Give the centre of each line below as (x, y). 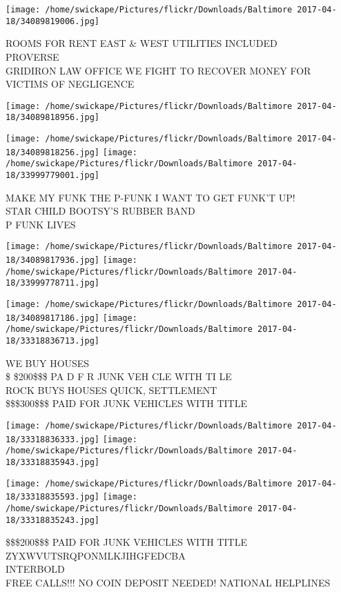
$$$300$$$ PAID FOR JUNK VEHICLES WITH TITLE (126, 403)
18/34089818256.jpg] (53, 152)
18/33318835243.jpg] (53, 520)
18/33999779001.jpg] (53, 175)
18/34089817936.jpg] (53, 260)
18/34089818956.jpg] (53, 118)
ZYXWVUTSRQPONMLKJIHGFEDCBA (96, 555)
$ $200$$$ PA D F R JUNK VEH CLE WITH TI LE (119, 376)
